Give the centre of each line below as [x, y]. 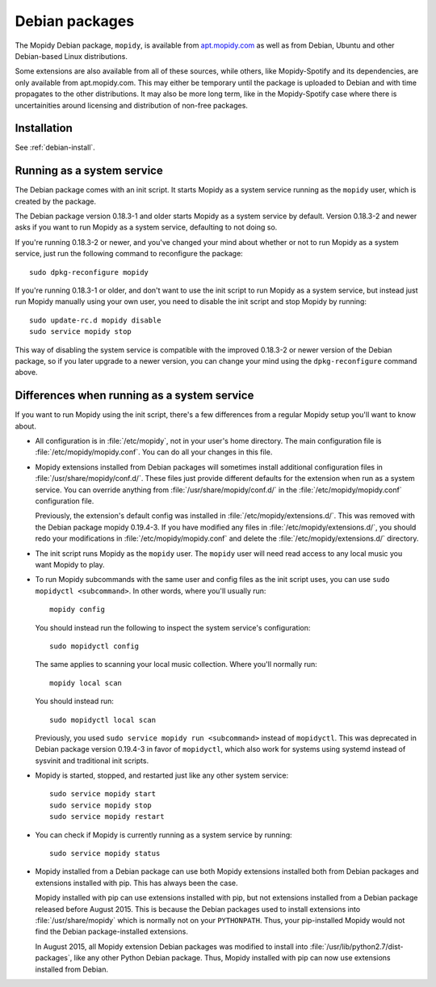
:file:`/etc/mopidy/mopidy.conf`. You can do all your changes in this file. [154, 452]
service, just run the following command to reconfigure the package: [129, 254]
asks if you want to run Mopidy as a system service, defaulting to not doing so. [146, 227]
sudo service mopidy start [103, 794]
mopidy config [77, 609]
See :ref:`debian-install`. [55, 148]
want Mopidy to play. [70, 564]
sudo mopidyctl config [94, 646]
